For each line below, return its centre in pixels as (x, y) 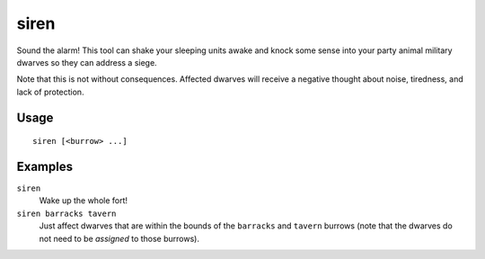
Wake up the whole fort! (84, 201)
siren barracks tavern (66, 213)
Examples (45, 166)
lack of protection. (50, 92)
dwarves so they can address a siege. (87, 62)
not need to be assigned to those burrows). (119, 238)
